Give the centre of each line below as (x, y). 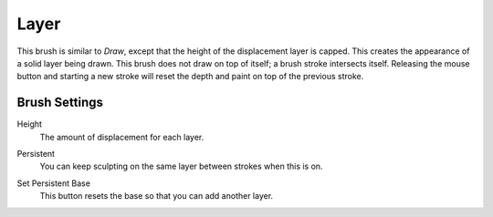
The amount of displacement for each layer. (122, 137)
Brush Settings (60, 103)
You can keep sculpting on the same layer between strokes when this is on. (181, 166)
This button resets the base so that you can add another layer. (157, 196)
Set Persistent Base (54, 183)
